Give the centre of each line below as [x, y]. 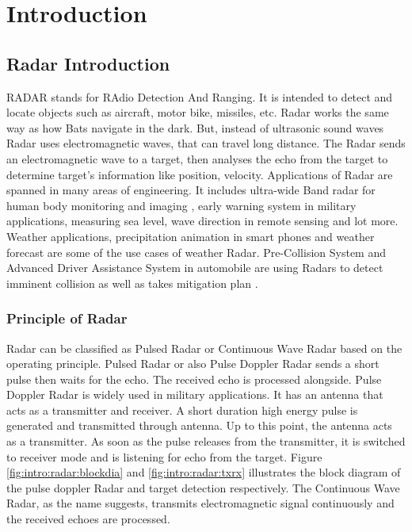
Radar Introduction [88, 63]
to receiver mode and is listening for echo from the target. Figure [164, 456]
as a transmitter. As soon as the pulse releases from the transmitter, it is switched [206, 441]
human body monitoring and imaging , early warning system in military [181, 205]
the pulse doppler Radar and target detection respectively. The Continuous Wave [203, 487]
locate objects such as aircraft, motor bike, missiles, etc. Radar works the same [198, 112]
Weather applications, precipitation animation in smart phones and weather [191, 236]
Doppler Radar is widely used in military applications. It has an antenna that [195, 394]
